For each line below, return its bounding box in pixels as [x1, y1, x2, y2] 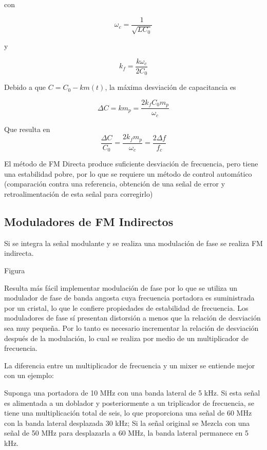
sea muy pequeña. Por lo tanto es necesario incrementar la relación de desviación [4, 322, 259, 333]
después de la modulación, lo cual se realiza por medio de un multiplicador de [4, 332, 249, 343]
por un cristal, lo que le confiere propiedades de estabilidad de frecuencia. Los [4, 302, 249, 313]
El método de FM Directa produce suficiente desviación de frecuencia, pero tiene [4, 158, 258, 169]
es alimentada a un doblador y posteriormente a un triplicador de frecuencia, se [4, 397, 254, 408]
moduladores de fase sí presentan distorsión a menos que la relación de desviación [4, 312, 261, 323]
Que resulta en [4, 123, 50, 134]
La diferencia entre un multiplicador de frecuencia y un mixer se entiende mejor [4, 360, 255, 370]
